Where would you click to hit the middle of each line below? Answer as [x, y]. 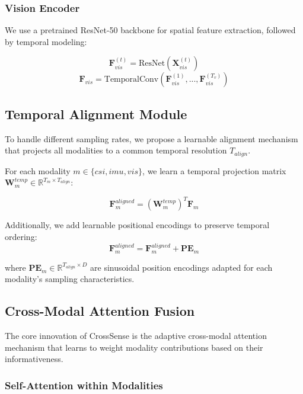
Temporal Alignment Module [96, 113]
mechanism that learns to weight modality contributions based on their [134, 347]
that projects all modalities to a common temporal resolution [116, 150]
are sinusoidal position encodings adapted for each [181, 267]
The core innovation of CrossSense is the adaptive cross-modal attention [136, 336]
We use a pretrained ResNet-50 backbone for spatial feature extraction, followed [150, 30]
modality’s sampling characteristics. [70, 279]
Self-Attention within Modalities [84, 385]
